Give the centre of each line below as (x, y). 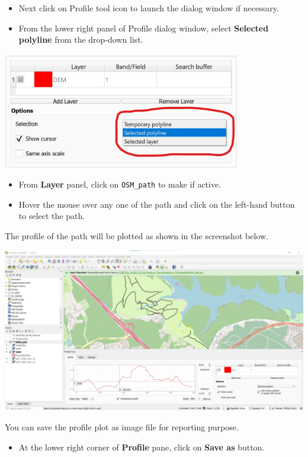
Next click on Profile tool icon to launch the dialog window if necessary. (149, 8)
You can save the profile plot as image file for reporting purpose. (122, 426)
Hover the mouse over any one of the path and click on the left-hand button (157, 204)
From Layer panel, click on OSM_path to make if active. (120, 184)
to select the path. (52, 216)
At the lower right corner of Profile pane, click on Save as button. (142, 447)
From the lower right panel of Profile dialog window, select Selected (144, 28)
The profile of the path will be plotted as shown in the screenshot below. (137, 236)
